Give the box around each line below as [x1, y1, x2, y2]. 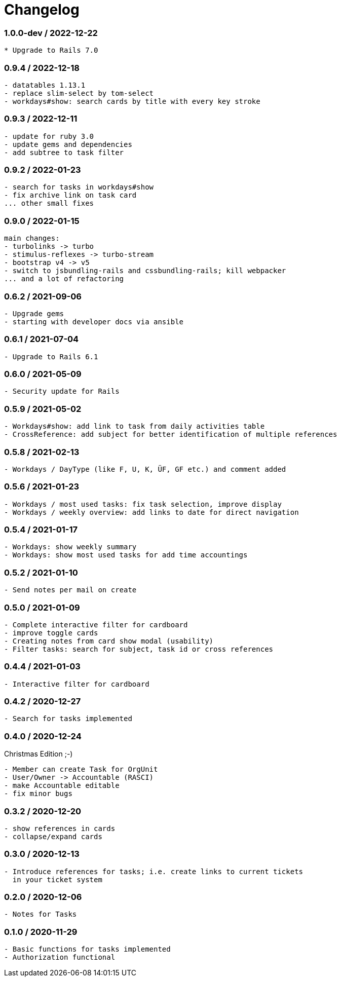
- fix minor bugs [4, 789, 72, 798]
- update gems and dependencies [4, 140, 132, 148]
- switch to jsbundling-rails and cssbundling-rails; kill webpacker [4, 267, 286, 275]
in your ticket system [12, 875, 102, 884]
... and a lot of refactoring [4, 275, 124, 283]
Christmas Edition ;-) [4, 749, 73, 759]
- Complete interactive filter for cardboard [4, 620, 188, 629]
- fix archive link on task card [4, 191, 137, 200]
